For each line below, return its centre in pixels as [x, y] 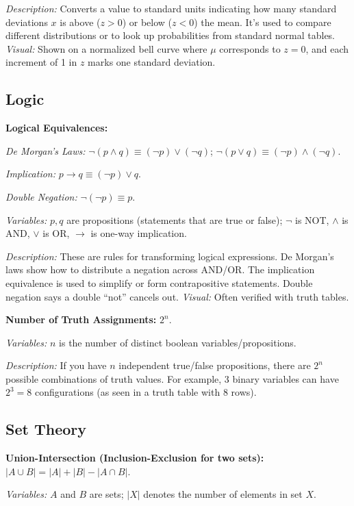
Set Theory [46, 429]
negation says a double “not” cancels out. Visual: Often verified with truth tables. [177, 296]
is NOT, [312, 219]
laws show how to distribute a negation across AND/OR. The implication [160, 269]
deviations [27, 22]
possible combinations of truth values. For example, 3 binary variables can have [172, 378]
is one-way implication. [139, 233]
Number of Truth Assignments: [81, 319]
